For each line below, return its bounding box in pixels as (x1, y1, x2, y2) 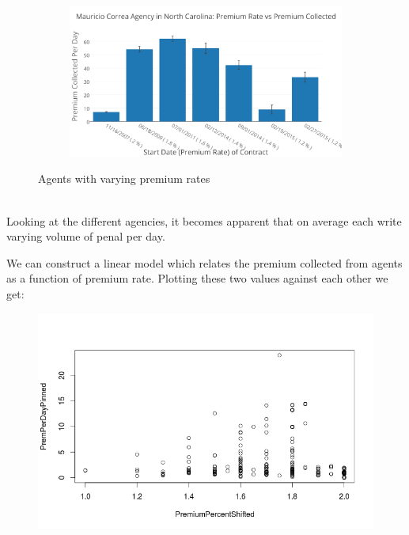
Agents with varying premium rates (38, 170, 210, 187)
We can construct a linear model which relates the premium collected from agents (6, 254, 403, 271)
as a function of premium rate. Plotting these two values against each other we (6, 270, 388, 286)
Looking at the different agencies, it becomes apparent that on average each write (6, 212, 402, 229)
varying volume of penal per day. (6, 228, 165, 245)
